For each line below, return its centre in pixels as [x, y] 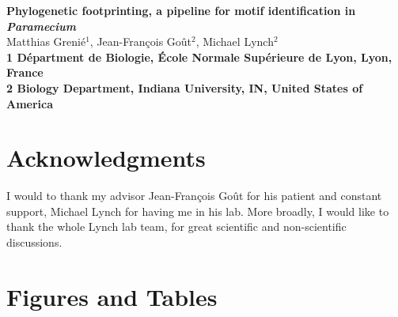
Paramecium [41, 26]
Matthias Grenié [46, 42]
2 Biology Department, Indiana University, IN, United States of [185, 87]
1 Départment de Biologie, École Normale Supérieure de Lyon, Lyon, [199, 57]
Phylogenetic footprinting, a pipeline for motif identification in [181, 10]
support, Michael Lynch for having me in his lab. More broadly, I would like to [198, 211]
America [30, 103]
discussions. [34, 242]
